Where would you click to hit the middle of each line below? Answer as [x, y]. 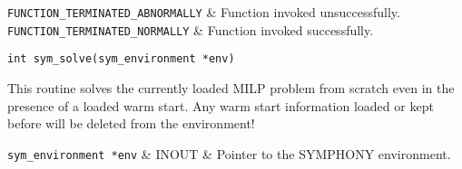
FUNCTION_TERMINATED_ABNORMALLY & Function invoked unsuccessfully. [204, 12]
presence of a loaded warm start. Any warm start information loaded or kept [221, 105]
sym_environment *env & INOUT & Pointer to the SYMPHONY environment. [229, 153]
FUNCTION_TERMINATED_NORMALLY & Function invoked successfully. [191, 29]
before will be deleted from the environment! [131, 123]
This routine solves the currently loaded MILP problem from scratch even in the [231, 87]
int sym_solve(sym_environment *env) [121, 59]
